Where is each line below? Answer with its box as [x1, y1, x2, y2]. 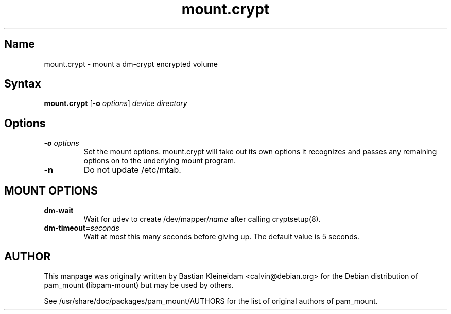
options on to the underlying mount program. [83, 156, 236, 165]
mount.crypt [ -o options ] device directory [44, 99, 187, 108]
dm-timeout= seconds [44, 223, 119, 233]
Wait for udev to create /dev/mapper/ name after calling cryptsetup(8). [83, 215, 321, 224]
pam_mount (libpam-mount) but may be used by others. [44, 280, 234, 289]
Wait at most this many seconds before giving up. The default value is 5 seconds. [83, 232, 360, 241]
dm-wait [44, 206, 74, 215]
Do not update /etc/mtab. [83, 165, 181, 176]
